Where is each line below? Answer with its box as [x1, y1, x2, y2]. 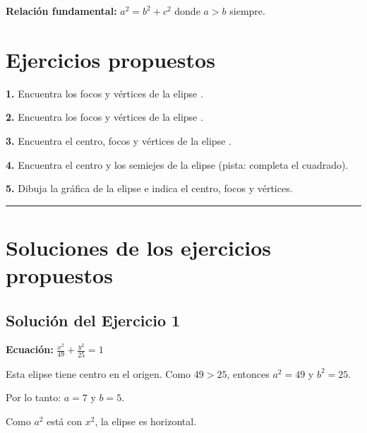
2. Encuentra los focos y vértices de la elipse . [6, 109, 203, 124]
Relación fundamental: [6, 4, 117, 18]
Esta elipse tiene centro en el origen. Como [6, 366, 191, 381]
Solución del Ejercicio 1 [6, 309, 181, 331]
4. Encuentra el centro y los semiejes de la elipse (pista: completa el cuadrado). [6, 157, 349, 172]
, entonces [227, 366, 270, 381]
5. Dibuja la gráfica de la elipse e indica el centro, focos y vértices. [6, 181, 293, 196]
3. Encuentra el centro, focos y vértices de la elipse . [6, 133, 231, 148]
